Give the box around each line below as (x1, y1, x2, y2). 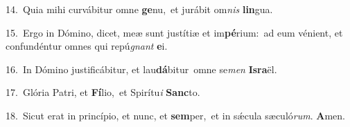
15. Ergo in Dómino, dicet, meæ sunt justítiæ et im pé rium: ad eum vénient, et (6, 25, 343, 39)
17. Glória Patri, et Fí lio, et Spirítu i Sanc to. (6, 85, 200, 99)
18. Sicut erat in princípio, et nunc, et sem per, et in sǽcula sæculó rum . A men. (6, 108, 345, 122)
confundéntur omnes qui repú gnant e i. (6, 39, 168, 53)
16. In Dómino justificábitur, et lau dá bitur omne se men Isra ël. (6, 61, 277, 76)
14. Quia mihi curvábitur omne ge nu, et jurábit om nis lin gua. (6, 2, 273, 16)
